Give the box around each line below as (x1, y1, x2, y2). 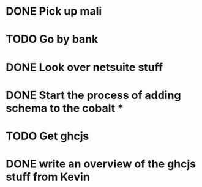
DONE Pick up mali (6, 4, 102, 18)
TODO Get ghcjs (6, 129, 89, 143)
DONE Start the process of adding (6, 88, 181, 102)
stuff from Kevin (6, 170, 90, 184)
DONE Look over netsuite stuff (6, 60, 163, 74)
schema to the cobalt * (6, 101, 124, 115)
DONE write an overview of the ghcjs (6, 157, 196, 171)
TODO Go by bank (6, 32, 99, 46)
